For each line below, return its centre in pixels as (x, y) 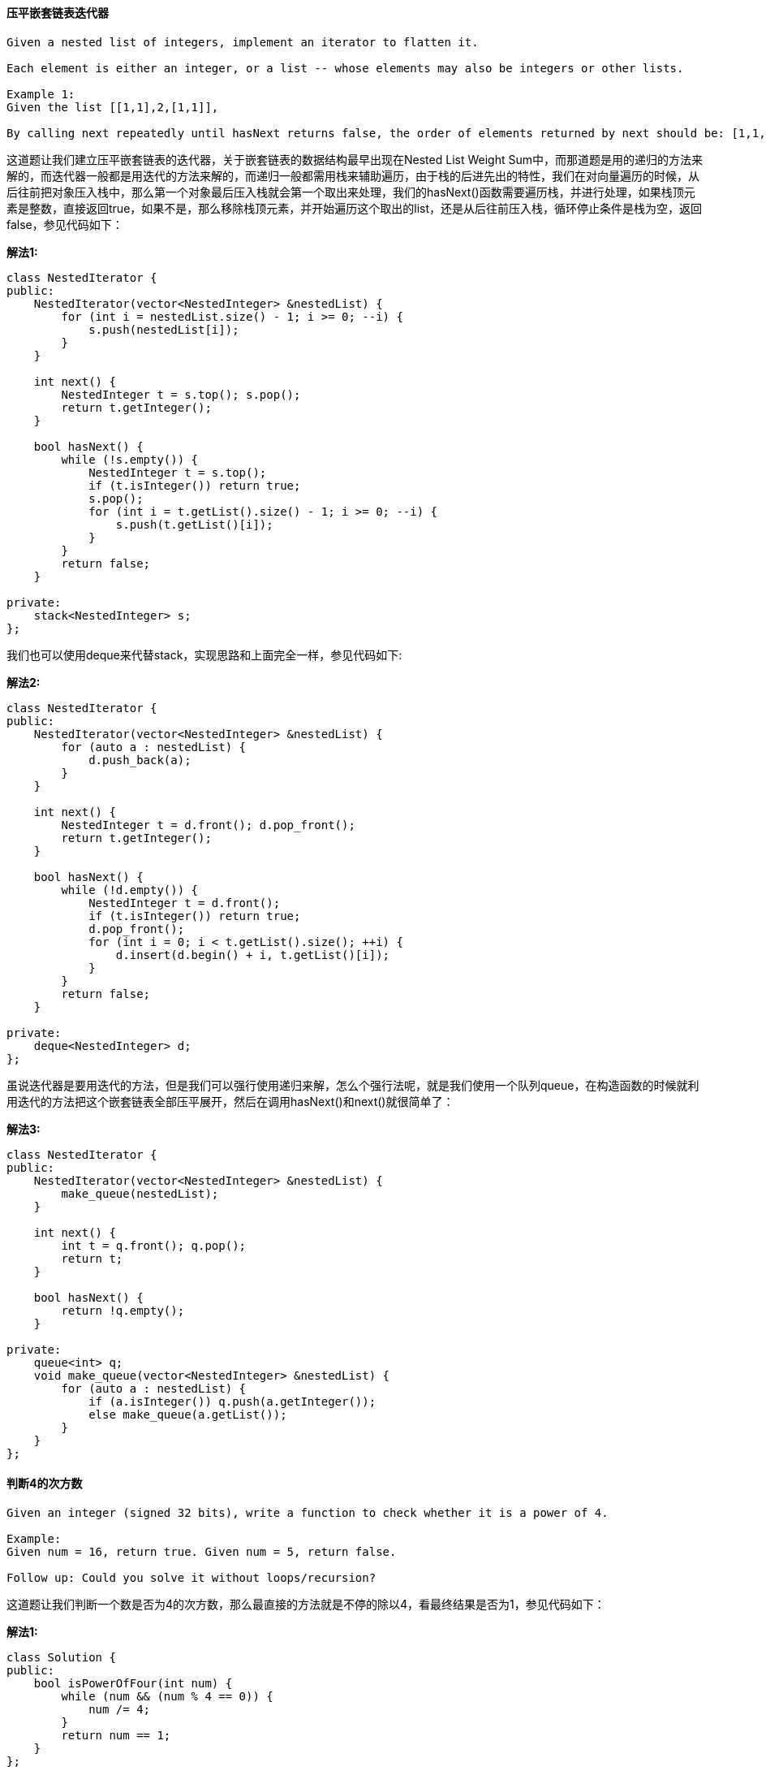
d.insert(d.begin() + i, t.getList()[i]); (253, 955)
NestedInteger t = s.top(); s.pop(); (181, 394)
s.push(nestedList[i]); (164, 329)
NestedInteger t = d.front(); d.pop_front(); (208, 825)
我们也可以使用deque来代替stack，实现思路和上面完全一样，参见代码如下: (204, 654)
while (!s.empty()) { (130, 459)
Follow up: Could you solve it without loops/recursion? (191, 1577)
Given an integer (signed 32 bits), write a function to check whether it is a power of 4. (308, 1512)
